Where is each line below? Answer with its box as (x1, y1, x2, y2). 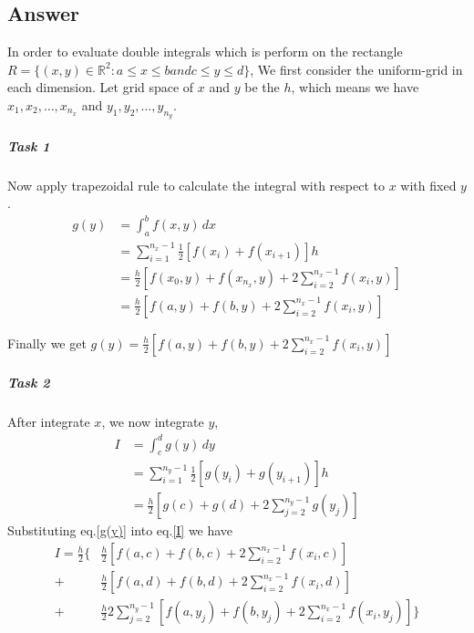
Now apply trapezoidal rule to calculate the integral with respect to (7, 175, 386, 194)
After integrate (7, 412, 90, 431)
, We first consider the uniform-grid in (250, 59, 463, 78)
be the (244, 78, 280, 97)
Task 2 (7, 373, 50, 392)
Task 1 (7, 136, 50, 155)
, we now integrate (101, 412, 204, 431)
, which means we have (291, 78, 419, 97)
